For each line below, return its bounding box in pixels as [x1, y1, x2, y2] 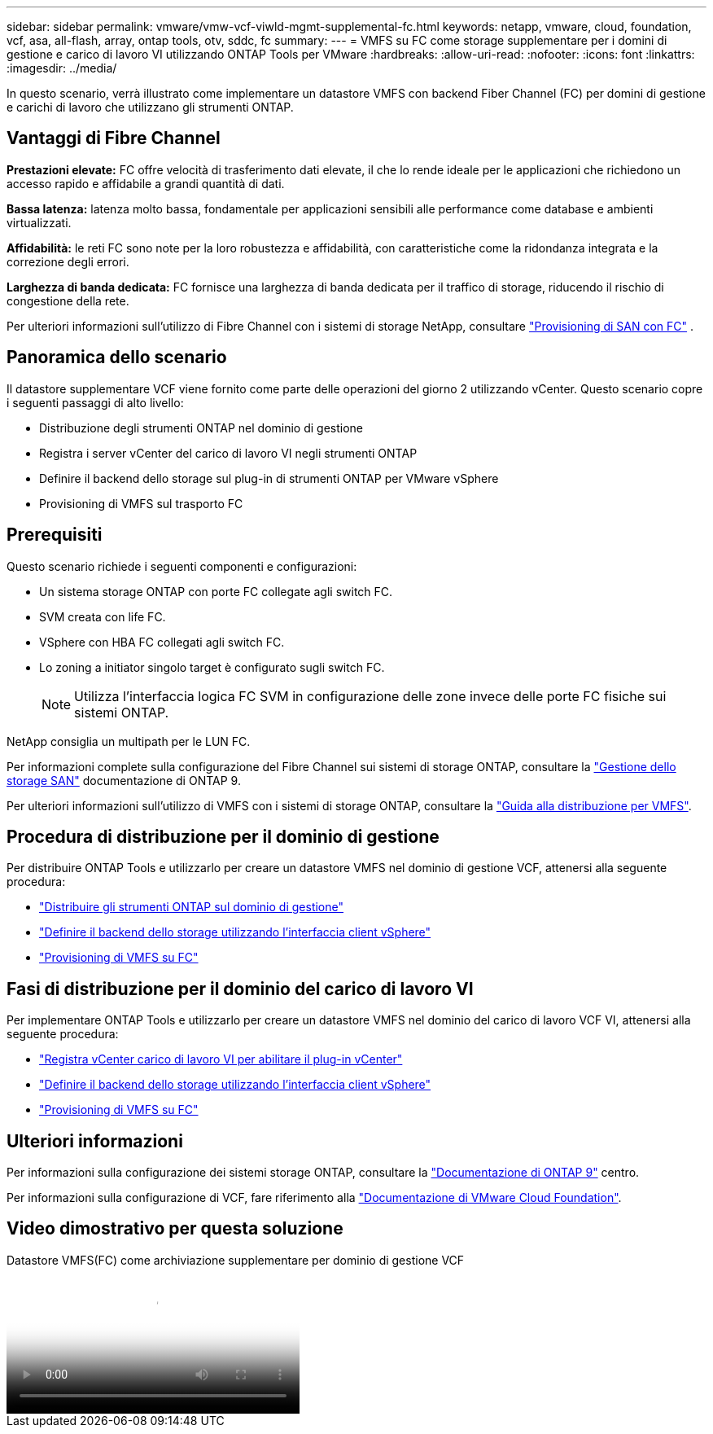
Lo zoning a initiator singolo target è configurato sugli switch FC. [39, 660, 385, 674]
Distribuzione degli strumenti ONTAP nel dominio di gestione [39, 420, 364, 435]
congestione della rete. [7, 293, 129, 308]
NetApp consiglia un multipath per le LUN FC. [7, 734, 251, 748]
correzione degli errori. [7, 254, 129, 269]
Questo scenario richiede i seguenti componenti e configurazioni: [7, 559, 357, 573]
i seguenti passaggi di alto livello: [7, 395, 184, 410]
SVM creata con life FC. [39, 609, 166, 624]
